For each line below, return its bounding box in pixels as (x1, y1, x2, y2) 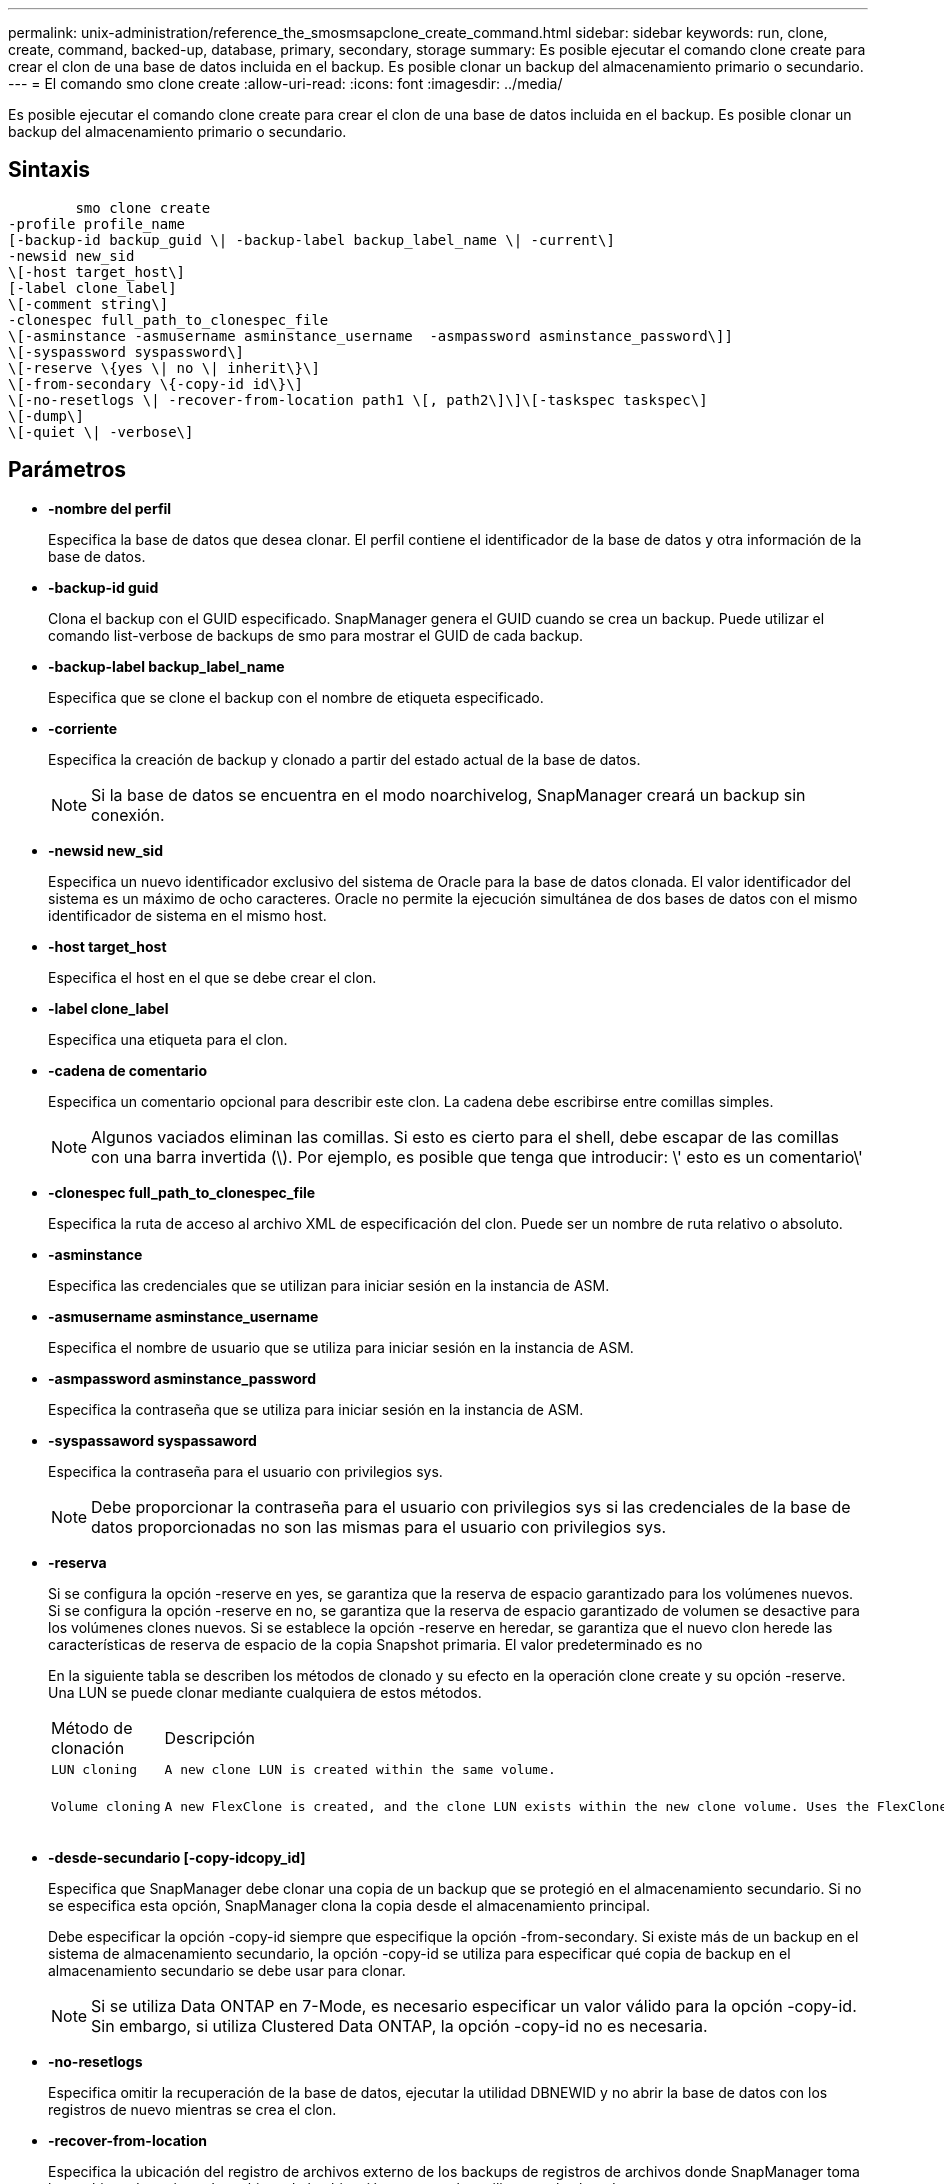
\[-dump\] (8, 407, 84, 424)
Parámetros (8, 457, 127, 483)
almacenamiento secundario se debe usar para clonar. (48, 1961, 406, 1979)
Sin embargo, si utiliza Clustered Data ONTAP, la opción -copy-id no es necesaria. (91, 2015, 708, 2036)
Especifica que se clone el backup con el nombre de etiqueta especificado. (48, 688, 544, 706)
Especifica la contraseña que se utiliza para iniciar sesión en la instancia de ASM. (48, 1400, 584, 1418)
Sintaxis (8, 157, 91, 183)
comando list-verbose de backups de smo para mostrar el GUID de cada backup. (48, 626, 584, 644)
